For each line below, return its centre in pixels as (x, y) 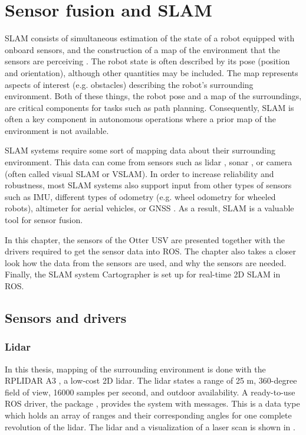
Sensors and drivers (66, 317)
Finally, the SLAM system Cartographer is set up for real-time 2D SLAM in (143, 274)
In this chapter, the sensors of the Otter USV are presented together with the (145, 239)
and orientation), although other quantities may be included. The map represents (152, 72)
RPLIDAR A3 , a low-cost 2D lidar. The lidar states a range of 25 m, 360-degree (151, 380)
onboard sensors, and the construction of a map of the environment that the (142, 49)
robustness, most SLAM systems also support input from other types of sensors (148, 185)
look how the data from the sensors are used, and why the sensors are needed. (146, 262)
